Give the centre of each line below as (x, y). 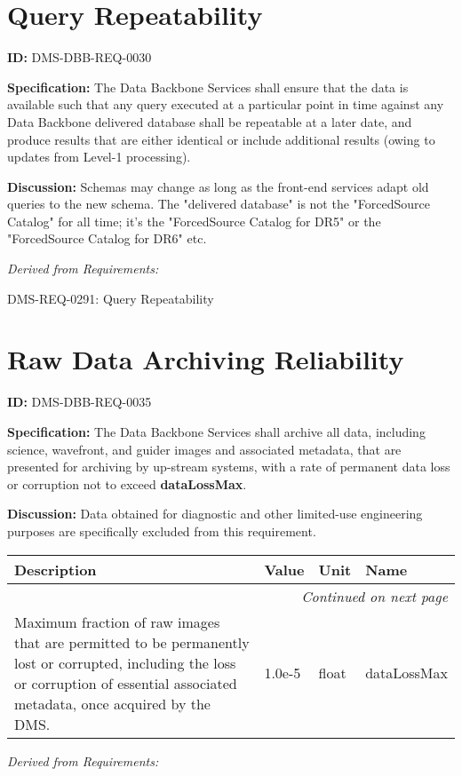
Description (56, 569)
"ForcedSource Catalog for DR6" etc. (107, 238)
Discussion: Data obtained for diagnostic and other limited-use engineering (215, 514)
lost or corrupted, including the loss (125, 662)
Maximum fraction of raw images (117, 622)
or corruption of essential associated (126, 683)
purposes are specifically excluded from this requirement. (162, 531)
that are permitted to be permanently (132, 642)
